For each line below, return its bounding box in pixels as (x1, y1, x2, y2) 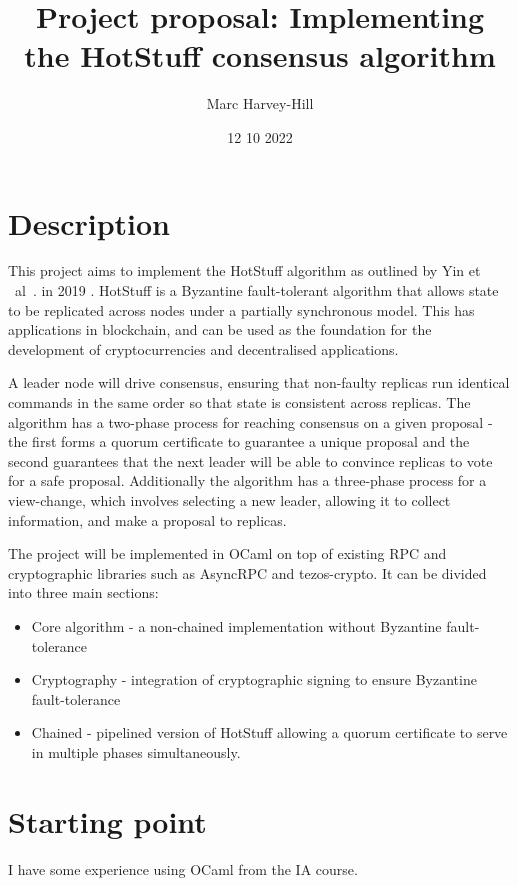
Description (8, 202, 171, 243)
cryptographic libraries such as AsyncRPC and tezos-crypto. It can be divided (8, 562, 487, 583)
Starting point (8, 800, 207, 841)
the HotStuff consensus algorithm (24, 35, 496, 76)
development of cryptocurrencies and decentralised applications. (8, 338, 399, 359)
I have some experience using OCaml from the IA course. (8, 858, 358, 879)
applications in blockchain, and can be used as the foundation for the (8, 319, 432, 340)
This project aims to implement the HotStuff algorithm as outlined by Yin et (8, 260, 481, 281)
